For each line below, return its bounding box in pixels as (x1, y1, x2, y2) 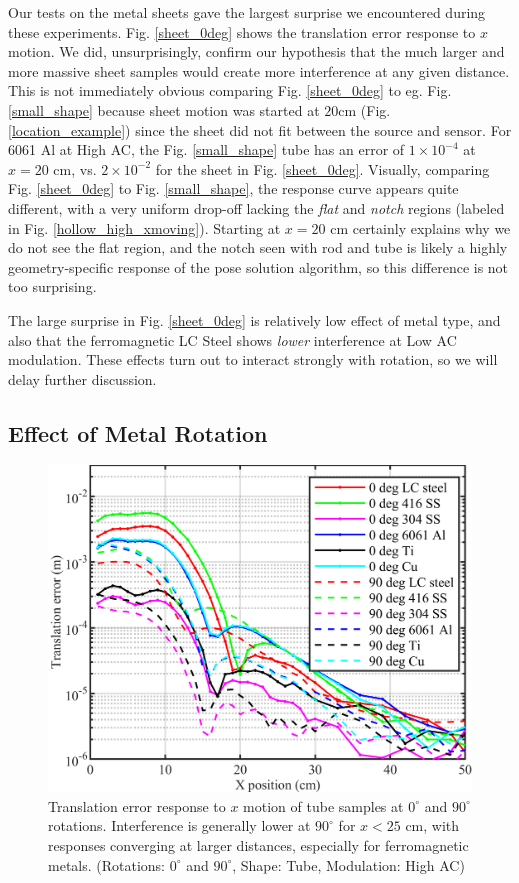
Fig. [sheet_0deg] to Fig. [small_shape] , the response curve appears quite (8, 178, 459, 199)
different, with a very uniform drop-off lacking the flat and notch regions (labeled (8, 197, 505, 218)
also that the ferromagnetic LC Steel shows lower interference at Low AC (8, 329, 457, 350)
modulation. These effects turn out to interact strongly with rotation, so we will (8, 349, 498, 370)
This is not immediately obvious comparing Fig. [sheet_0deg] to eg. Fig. (8, 80, 452, 101)
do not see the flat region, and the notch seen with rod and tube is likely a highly (8, 237, 508, 258)
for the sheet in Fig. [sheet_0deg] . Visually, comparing (155, 158, 490, 179)
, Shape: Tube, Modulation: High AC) (232, 854, 465, 875)
